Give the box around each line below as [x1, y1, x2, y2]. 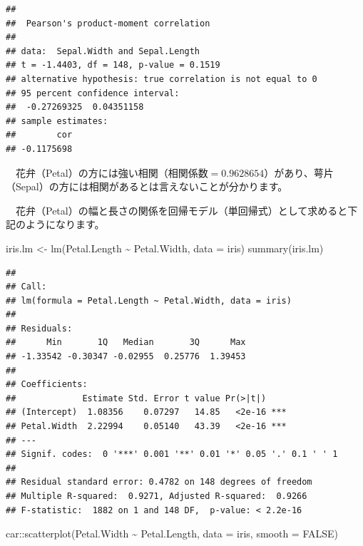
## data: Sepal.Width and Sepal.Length [6, 46, 200, 56]
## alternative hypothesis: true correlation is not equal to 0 [6, 73, 317, 84]
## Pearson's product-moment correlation [6, 18, 210, 29]
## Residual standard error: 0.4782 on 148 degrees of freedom [6, 477, 312, 488]
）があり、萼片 [264, 165, 334, 180]
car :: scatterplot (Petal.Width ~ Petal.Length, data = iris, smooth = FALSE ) [6, 526, 339, 541]
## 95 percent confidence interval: [6, 88, 180, 98]
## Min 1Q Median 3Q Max [6, 337, 246, 348]
